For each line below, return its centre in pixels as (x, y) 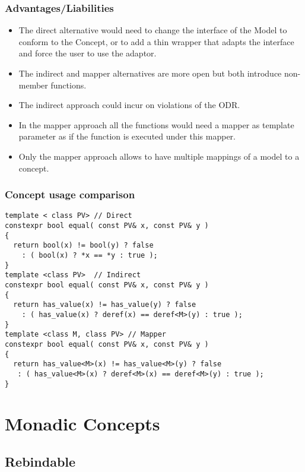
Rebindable (40, 461)
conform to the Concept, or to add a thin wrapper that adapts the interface (156, 41)
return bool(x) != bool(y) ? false (83, 245)
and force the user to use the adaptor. (88, 53)
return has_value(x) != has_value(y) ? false (105, 305)
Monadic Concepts (82, 424)
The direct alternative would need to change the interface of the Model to (153, 30)
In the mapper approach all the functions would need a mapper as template (156, 124)
